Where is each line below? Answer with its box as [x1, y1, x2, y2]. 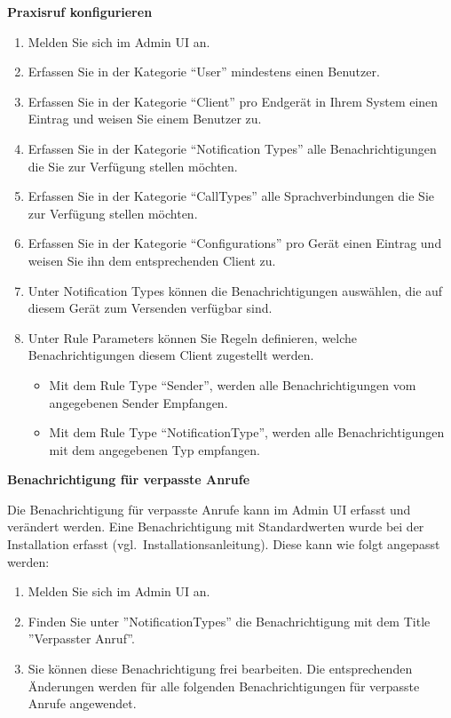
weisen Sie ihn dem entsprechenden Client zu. [28, 251, 276, 269]
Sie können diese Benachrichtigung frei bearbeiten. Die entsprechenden [28, 659, 413, 678]
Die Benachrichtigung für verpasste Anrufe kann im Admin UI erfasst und [7, 499, 411, 518]
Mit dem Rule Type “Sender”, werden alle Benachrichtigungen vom [49, 375, 416, 394]
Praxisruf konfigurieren [7, 3, 153, 20]
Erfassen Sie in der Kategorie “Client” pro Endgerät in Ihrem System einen [28, 92, 439, 110]
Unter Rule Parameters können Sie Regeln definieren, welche [28, 328, 358, 347]
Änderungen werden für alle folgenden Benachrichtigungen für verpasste [28, 676, 420, 695]
